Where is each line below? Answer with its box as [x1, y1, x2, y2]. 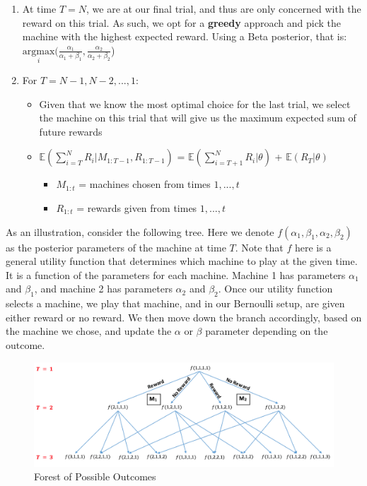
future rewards [39, 124, 103, 138]
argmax [22, 46, 55, 57]
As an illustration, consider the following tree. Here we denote [6, 224, 274, 239]
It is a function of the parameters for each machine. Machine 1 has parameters [6, 267, 346, 282]
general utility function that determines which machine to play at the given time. [6, 254, 358, 268]
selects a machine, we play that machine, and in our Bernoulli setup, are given [6, 296, 345, 311]
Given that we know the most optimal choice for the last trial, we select [39, 96, 351, 111]
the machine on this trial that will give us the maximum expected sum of [39, 110, 356, 125]
